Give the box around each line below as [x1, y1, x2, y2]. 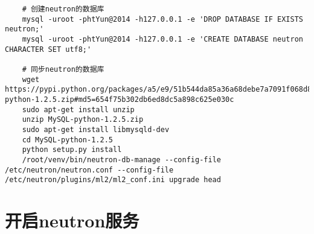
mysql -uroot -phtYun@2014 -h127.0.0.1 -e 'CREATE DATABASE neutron [22, 34, 303, 43]
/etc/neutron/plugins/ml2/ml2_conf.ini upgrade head [5, 175, 221, 185]
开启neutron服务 [5, 208, 139, 232]
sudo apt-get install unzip [22, 105, 135, 114]
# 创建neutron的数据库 [22, 5, 104, 13]
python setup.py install [22, 145, 122, 154]
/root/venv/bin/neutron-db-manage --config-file [22, 155, 221, 164]
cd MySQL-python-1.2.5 [22, 135, 113, 144]
